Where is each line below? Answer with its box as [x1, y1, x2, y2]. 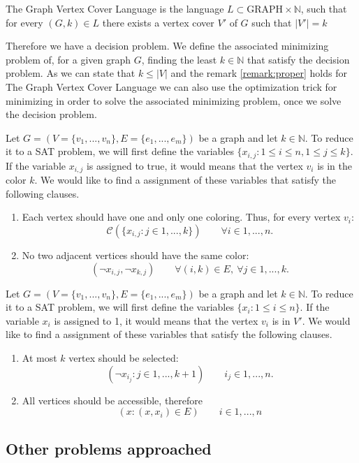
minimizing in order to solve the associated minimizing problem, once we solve [6, 93, 342, 108]
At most [22, 351, 57, 365]
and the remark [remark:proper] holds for [170, 66, 347, 80]
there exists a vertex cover [102, 15, 214, 29]
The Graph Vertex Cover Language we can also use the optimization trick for [6, 79, 337, 94]
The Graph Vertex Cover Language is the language [6, 1, 224, 15]
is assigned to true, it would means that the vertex [86, 158, 303, 172]
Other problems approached [6, 437, 212, 459]
